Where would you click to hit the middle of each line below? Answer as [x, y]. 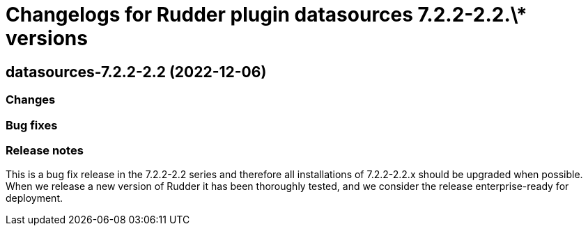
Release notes [45, 150]
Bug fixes [32, 125]
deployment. [34, 198]
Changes [31, 100]
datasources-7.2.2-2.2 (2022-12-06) [136, 72]
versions [47, 38]
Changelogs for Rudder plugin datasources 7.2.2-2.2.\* [266, 15]
